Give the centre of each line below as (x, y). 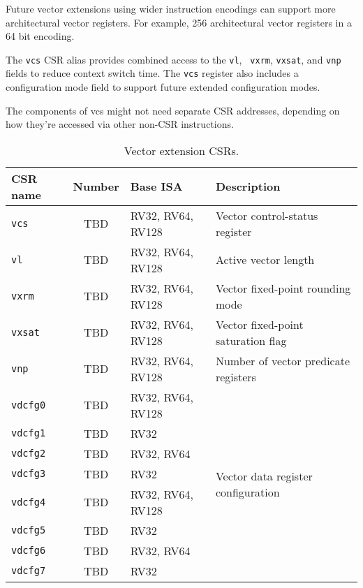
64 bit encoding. (40, 36)
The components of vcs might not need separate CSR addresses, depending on (173, 110)
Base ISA (156, 186)
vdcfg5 (29, 530)
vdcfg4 (29, 502)
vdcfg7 (29, 571)
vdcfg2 (29, 454)
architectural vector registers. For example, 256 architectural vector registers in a (179, 22)
